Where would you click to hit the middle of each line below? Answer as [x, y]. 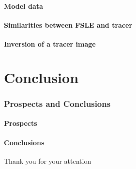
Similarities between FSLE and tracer [68, 25]
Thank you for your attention [48, 161]
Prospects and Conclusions [57, 103]
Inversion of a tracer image [50, 43]
